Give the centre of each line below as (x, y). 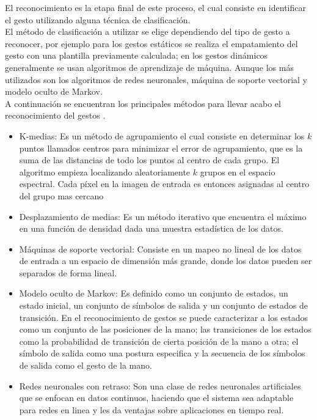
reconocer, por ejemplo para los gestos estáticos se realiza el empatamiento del (151, 43)
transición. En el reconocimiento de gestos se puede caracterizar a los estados (163, 317)
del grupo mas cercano (61, 195)
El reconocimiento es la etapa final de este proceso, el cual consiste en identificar (155, 7)
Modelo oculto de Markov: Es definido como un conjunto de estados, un (154, 293)
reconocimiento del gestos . (55, 115)
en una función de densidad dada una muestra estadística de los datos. (151, 228)
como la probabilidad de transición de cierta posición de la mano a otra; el (159, 341)
